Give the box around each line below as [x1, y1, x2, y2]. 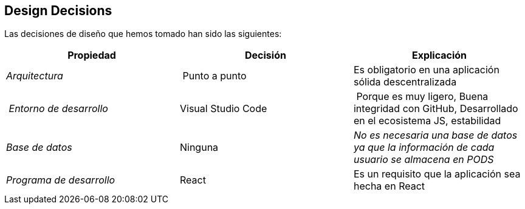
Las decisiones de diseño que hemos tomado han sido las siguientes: [4, 28, 282, 39]
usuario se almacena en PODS [353, 153, 494, 166]
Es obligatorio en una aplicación [353, 64, 499, 76]
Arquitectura [6, 70, 63, 82]
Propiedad [67, 49, 116, 62]
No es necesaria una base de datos [353, 129, 518, 142]
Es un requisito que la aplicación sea [353, 168, 521, 181]
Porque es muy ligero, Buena [356, 90, 489, 103]
